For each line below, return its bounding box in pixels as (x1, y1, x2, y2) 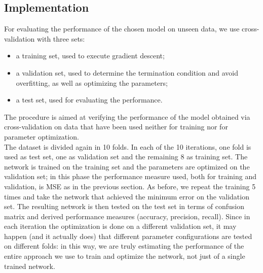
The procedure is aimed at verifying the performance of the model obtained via (4, 111, 250, 122)
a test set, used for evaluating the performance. (16, 94, 163, 105)
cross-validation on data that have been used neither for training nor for (4, 121, 228, 132)
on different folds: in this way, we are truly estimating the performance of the (4, 241, 244, 251)
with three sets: (36, 33, 85, 44)
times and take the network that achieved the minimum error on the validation (4, 191, 249, 201)
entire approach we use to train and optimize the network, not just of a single (4, 251, 245, 261)
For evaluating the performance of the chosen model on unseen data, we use (4, 23, 240, 34)
